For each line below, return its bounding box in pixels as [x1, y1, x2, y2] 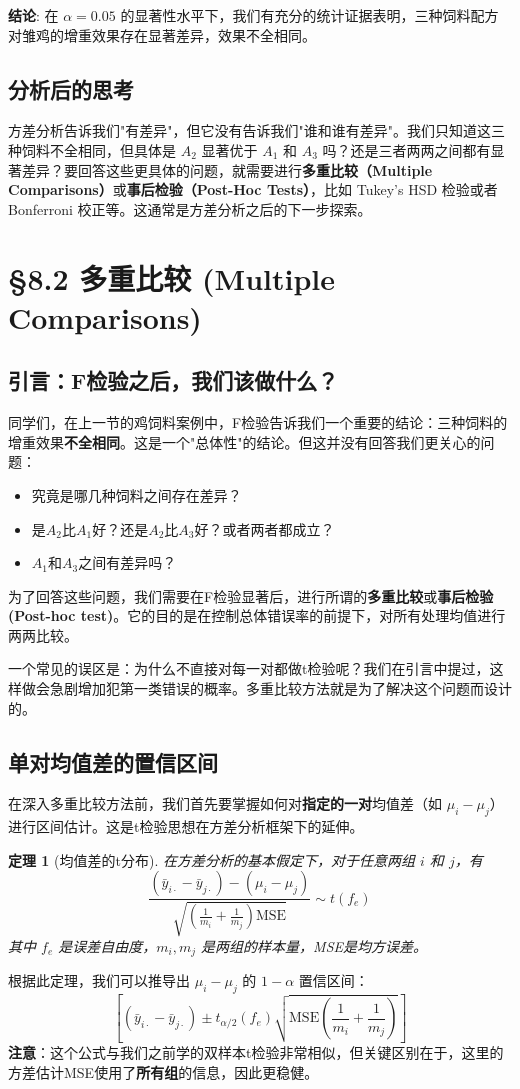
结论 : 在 [8, 5, 59, 25]
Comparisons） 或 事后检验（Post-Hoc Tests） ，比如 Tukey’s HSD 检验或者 [8, 179, 498, 200]
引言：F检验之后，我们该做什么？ [8, 365, 339, 396]
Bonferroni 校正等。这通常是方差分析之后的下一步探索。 [8, 198, 372, 219]
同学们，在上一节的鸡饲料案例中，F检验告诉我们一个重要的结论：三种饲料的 [8, 412, 508, 433]
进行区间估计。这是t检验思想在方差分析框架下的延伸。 [8, 816, 364, 837]
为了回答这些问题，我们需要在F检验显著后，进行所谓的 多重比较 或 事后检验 [8, 585, 494, 606]
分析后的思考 [8, 73, 134, 104]
